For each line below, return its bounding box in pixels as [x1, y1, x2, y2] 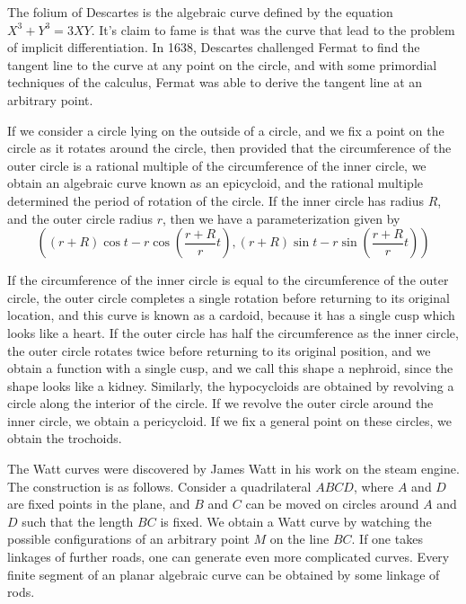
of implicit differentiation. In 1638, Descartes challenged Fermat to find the [7, 38, 420, 57]
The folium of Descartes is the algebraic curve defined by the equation [7, 3, 393, 21]
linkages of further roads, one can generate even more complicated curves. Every [7, 547, 450, 566]
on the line [269, 529, 330, 548]
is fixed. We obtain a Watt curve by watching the [160, 511, 432, 530]
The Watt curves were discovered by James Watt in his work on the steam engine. [7, 459, 460, 478]
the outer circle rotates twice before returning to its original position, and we [7, 341, 431, 360]
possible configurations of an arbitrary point [7, 529, 250, 548]
